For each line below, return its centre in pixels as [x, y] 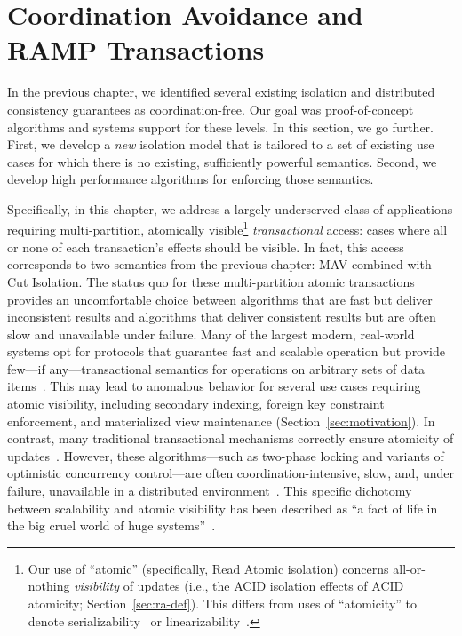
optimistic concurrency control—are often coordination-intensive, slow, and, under [231, 473]
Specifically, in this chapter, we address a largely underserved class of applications [230, 208]
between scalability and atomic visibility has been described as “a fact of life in [223, 508]
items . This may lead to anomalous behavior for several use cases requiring [214, 386]
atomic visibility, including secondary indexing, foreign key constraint [196, 404]
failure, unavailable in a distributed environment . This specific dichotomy [210, 491]
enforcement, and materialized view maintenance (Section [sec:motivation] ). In [221, 421]
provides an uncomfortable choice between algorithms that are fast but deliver [220, 299]
